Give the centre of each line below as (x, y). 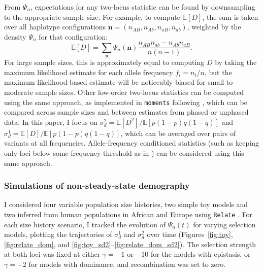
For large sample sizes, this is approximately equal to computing (104, 62)
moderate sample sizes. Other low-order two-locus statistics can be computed (124, 92)
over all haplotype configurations (55, 27)
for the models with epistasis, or (201, 254)
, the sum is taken (230, 16)
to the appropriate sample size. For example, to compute (92, 16)
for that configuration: (73, 36)
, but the (218, 72)
